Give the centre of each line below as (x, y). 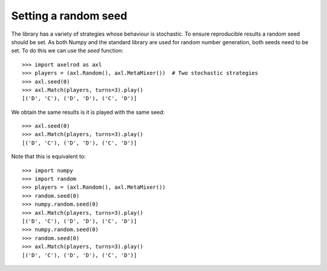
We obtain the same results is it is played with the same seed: (88, 112)
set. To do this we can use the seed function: (67, 51)
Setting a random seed (69, 16)
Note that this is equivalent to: (48, 157)
